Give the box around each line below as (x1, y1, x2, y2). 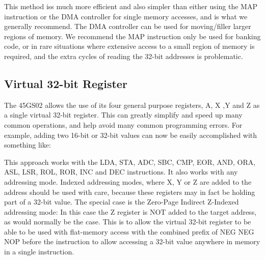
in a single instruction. (4, 246, 74, 257)
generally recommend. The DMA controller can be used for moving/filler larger (4, 21, 251, 32)
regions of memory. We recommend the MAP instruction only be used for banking (4, 31, 261, 41)
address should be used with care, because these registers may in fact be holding (4, 186, 255, 197)
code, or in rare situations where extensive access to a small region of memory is (4, 41, 255, 51)
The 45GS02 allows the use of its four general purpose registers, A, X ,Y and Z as (4, 99, 260, 110)
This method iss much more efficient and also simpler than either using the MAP (4, 1, 257, 11)
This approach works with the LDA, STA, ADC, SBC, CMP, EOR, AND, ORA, (4, 156, 256, 167)
